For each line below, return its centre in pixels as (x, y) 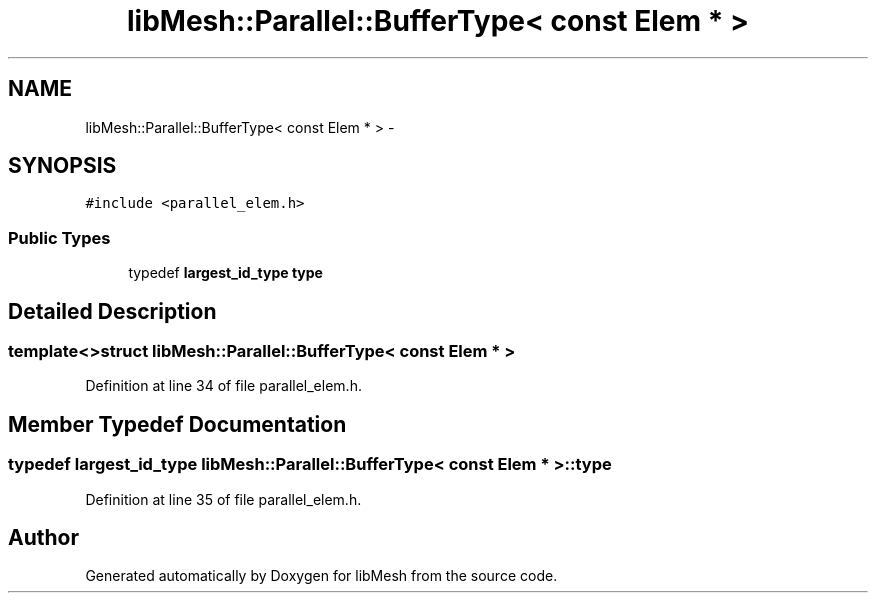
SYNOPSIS (62, 166)
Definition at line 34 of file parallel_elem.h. (223, 386)
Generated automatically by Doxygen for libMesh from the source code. (321, 576)
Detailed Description (112, 311)
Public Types (59, 237)
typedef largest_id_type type (225, 273)
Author (43, 538)
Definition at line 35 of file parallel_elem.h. (223, 499)
